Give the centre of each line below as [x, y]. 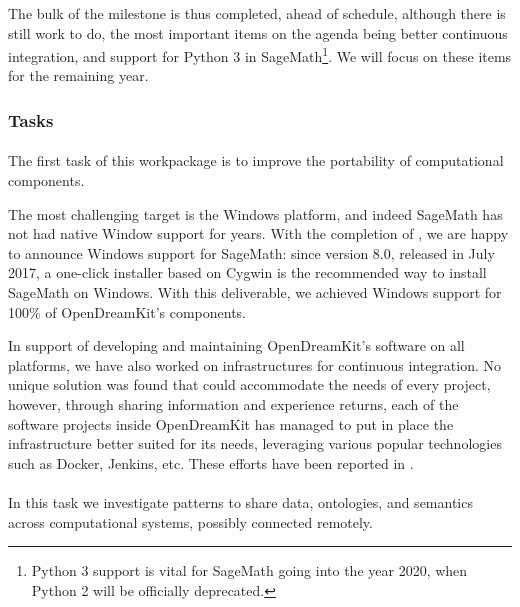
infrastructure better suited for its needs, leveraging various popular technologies [255, 443]
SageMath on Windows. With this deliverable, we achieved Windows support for [255, 292]
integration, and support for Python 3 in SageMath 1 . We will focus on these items [260, 54]
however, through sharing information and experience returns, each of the [233, 404]
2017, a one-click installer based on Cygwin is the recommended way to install [247, 272]
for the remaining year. [78, 75]
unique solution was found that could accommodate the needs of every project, [249, 384]
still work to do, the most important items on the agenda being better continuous [258, 32]
